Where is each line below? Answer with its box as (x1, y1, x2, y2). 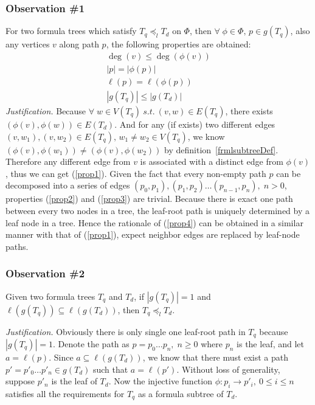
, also (290, 24, 310, 37)
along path (59, 38, 99, 50)
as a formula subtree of (137, 387, 224, 400)
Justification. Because (5, 104, 86, 117)
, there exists (225, 104, 273, 117)
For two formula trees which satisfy (5, 24, 137, 37)
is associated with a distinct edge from (140, 155, 283, 168)
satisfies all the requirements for (5, 387, 125, 400)
